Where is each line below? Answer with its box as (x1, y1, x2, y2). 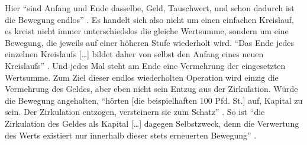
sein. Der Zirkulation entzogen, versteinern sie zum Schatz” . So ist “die (5, 106, 265, 118)
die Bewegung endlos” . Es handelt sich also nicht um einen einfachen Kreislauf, (5, 13, 294, 25)
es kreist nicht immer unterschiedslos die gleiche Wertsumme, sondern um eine (5, 25, 289, 37)
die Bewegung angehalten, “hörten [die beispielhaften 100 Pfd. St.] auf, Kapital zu (5, 94, 303, 106)
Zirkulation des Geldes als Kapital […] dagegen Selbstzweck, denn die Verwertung (5, 117, 299, 129)
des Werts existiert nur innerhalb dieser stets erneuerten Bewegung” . (5, 128, 257, 141)
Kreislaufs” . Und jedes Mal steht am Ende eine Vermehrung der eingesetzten (5, 59, 286, 71)
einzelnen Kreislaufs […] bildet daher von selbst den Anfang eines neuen (5, 48, 264, 60)
